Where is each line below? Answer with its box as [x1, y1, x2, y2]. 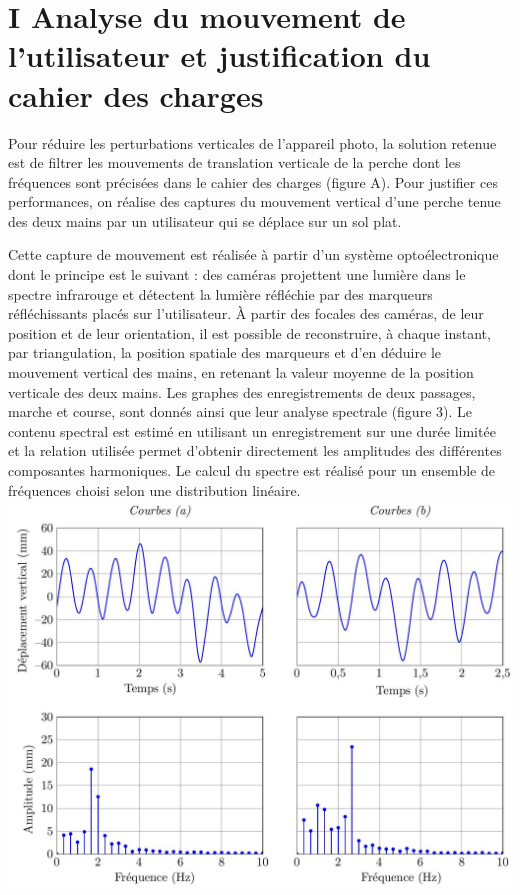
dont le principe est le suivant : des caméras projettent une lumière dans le [8, 264, 466, 285]
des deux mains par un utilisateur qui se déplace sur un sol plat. [8, 210, 402, 231]
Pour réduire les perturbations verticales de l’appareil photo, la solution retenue [8, 132, 497, 153]
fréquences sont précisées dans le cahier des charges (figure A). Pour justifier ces [8, 171, 498, 192]
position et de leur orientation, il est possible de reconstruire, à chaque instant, [8, 322, 491, 343]
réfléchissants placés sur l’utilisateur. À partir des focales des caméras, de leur [8, 303, 484, 324]
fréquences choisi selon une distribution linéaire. [8, 479, 301, 500]
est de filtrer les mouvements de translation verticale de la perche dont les [8, 152, 461, 173]
